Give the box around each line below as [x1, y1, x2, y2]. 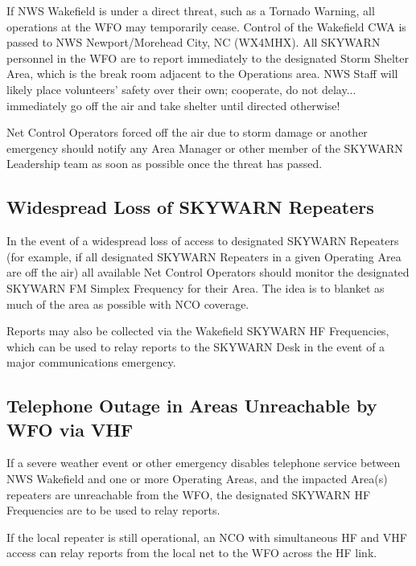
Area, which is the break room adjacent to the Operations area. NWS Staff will [6, 65, 398, 82]
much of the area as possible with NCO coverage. [6, 295, 249, 312]
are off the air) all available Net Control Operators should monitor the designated [6, 264, 410, 281]
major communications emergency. [6, 354, 176, 371]
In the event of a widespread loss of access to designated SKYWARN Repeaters [6, 232, 399, 249]
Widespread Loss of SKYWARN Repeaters [6, 195, 374, 219]
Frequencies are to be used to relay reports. [6, 502, 220, 519]
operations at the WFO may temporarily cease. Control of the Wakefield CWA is [6, 18, 406, 35]
